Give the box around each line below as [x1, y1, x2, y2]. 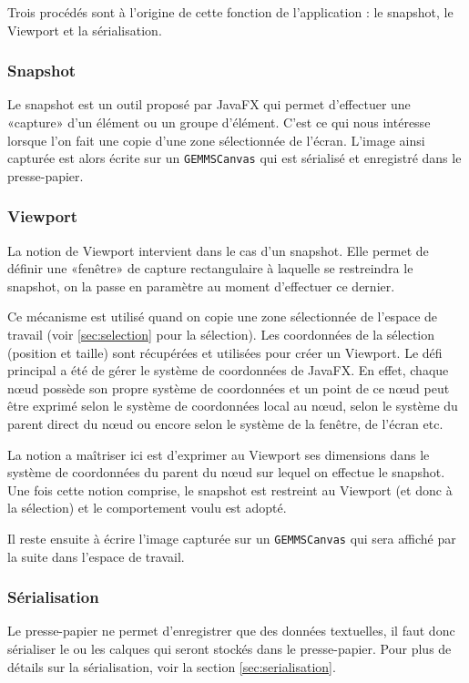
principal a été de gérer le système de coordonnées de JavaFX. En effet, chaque [7, 361, 449, 380]
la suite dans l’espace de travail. [7, 546, 185, 566]
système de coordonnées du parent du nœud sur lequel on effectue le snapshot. [7, 463, 445, 482]
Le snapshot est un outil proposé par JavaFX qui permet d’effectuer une [7, 95, 411, 114]
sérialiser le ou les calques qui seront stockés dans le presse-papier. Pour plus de [7, 639, 452, 658]
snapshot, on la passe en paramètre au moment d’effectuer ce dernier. [7, 276, 395, 295]
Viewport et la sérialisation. [7, 20, 162, 39]
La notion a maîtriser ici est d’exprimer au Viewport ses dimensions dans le [7, 444, 430, 464]
